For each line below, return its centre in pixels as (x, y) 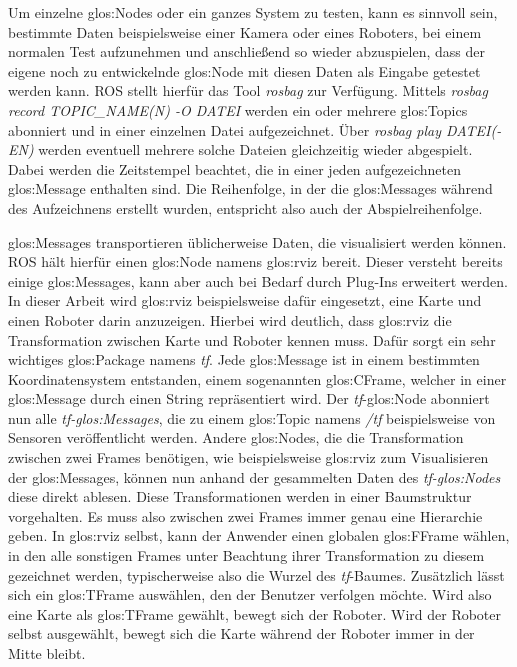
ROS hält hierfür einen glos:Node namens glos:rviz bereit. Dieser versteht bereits (255, 261)
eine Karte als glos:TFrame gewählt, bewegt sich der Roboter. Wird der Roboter (255, 613)
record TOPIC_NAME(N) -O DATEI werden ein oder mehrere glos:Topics (238, 109)
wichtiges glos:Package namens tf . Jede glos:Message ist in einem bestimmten (244, 359)
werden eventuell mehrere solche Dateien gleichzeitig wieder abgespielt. (255, 149)
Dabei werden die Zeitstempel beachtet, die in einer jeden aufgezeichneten (234, 168)
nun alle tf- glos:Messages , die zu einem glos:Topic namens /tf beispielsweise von (252, 417)
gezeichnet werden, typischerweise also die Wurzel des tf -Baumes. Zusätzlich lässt (256, 574)
